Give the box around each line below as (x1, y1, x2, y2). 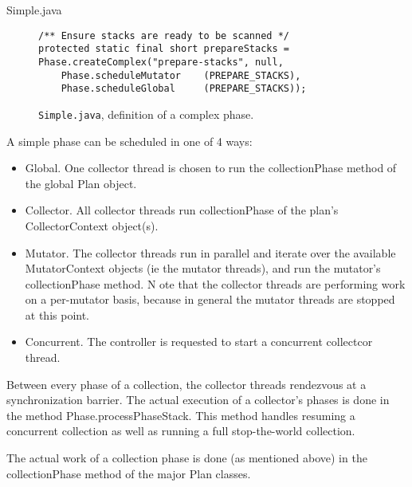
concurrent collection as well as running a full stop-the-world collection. (6, 422, 355, 439)
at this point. (25, 306, 90, 323)
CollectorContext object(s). (25, 217, 159, 234)
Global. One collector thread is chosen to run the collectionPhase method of (25, 159, 397, 176)
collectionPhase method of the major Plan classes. (6, 465, 251, 481)
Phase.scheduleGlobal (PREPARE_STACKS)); (61, 83, 307, 95)
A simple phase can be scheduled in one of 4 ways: (6, 132, 253, 149)
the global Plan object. (25, 175, 137, 191)
